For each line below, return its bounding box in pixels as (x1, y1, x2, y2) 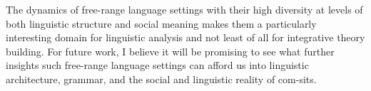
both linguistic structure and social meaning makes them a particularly (6, 16, 317, 31)
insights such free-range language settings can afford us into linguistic (6, 58, 309, 73)
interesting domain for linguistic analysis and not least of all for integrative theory (6, 30, 365, 45)
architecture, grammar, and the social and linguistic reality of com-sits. (6, 71, 317, 86)
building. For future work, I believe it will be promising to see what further (6, 43, 335, 58)
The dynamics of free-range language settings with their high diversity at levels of (6, 2, 363, 16)
